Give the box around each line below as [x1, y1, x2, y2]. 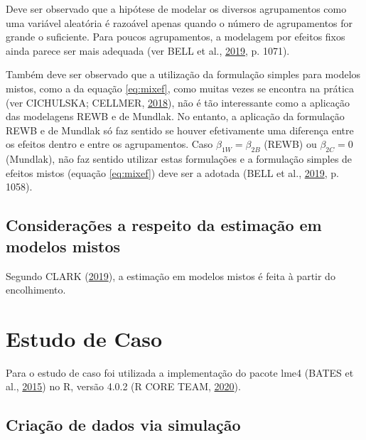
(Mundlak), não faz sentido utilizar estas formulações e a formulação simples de [6, 151, 352, 166]
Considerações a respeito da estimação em [6, 214, 322, 236]
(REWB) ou [264, 136, 317, 151]
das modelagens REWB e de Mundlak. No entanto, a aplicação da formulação [6, 109, 345, 124]
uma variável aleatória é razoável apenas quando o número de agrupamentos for [6, 15, 353, 30]
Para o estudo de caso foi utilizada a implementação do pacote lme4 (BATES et [6, 365, 354, 380]
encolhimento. [6, 282, 66, 297]
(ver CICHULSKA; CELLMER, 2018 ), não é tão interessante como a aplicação [6, 95, 350, 109]
